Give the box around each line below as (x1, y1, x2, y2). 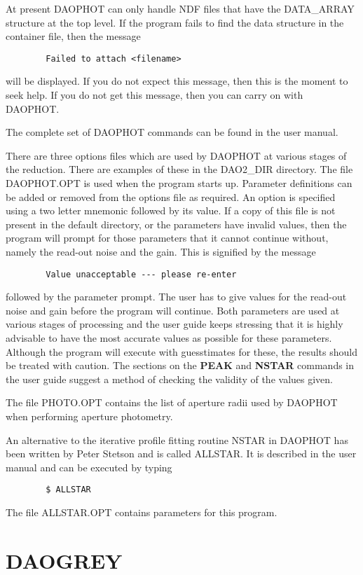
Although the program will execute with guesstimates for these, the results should (6, 344, 357, 359)
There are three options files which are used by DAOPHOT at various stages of (6, 148, 347, 162)
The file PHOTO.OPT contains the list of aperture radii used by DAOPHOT (6, 395, 338, 410)
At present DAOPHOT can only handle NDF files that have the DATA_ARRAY (6, 1, 355, 15)
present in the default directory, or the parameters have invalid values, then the (6, 216, 347, 231)
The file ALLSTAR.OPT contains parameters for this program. (6, 505, 278, 519)
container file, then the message (6, 29, 141, 43)
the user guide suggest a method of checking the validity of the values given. (6, 371, 333, 386)
